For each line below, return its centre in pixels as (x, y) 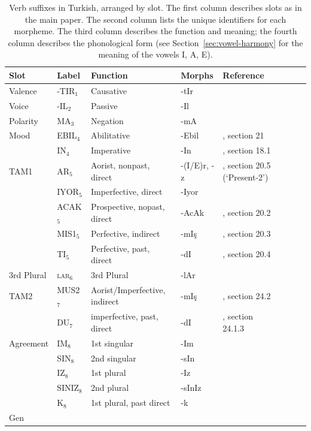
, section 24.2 (247, 295)
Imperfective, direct (127, 192)
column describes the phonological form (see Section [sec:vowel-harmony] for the (155, 42)
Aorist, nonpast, (121, 165)
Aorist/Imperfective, (128, 289)
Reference (243, 75)
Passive (104, 105)
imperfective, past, (125, 316)
